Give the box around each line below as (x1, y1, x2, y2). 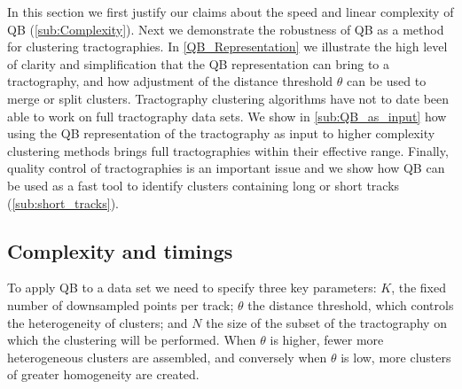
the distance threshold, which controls (247, 295, 454, 314)
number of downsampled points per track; (7, 295, 234, 314)
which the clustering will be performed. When (7, 331, 256, 349)
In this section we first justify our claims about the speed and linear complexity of (7, 3, 454, 20)
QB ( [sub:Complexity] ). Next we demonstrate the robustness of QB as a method (7, 19, 444, 38)
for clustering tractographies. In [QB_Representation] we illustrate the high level (7, 37, 448, 56)
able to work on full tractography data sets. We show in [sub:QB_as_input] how (7, 106, 447, 125)
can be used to (347, 72, 427, 90)
